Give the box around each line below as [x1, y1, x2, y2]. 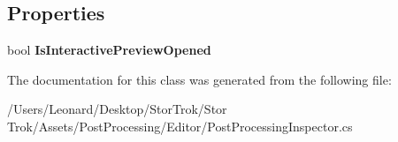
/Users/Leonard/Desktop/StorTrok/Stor [7, 100, 227, 118]
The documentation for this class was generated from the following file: [7, 70, 392, 88]
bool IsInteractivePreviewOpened [7, 41, 211, 59]
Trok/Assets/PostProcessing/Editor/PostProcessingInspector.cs [7, 116, 353, 135]
